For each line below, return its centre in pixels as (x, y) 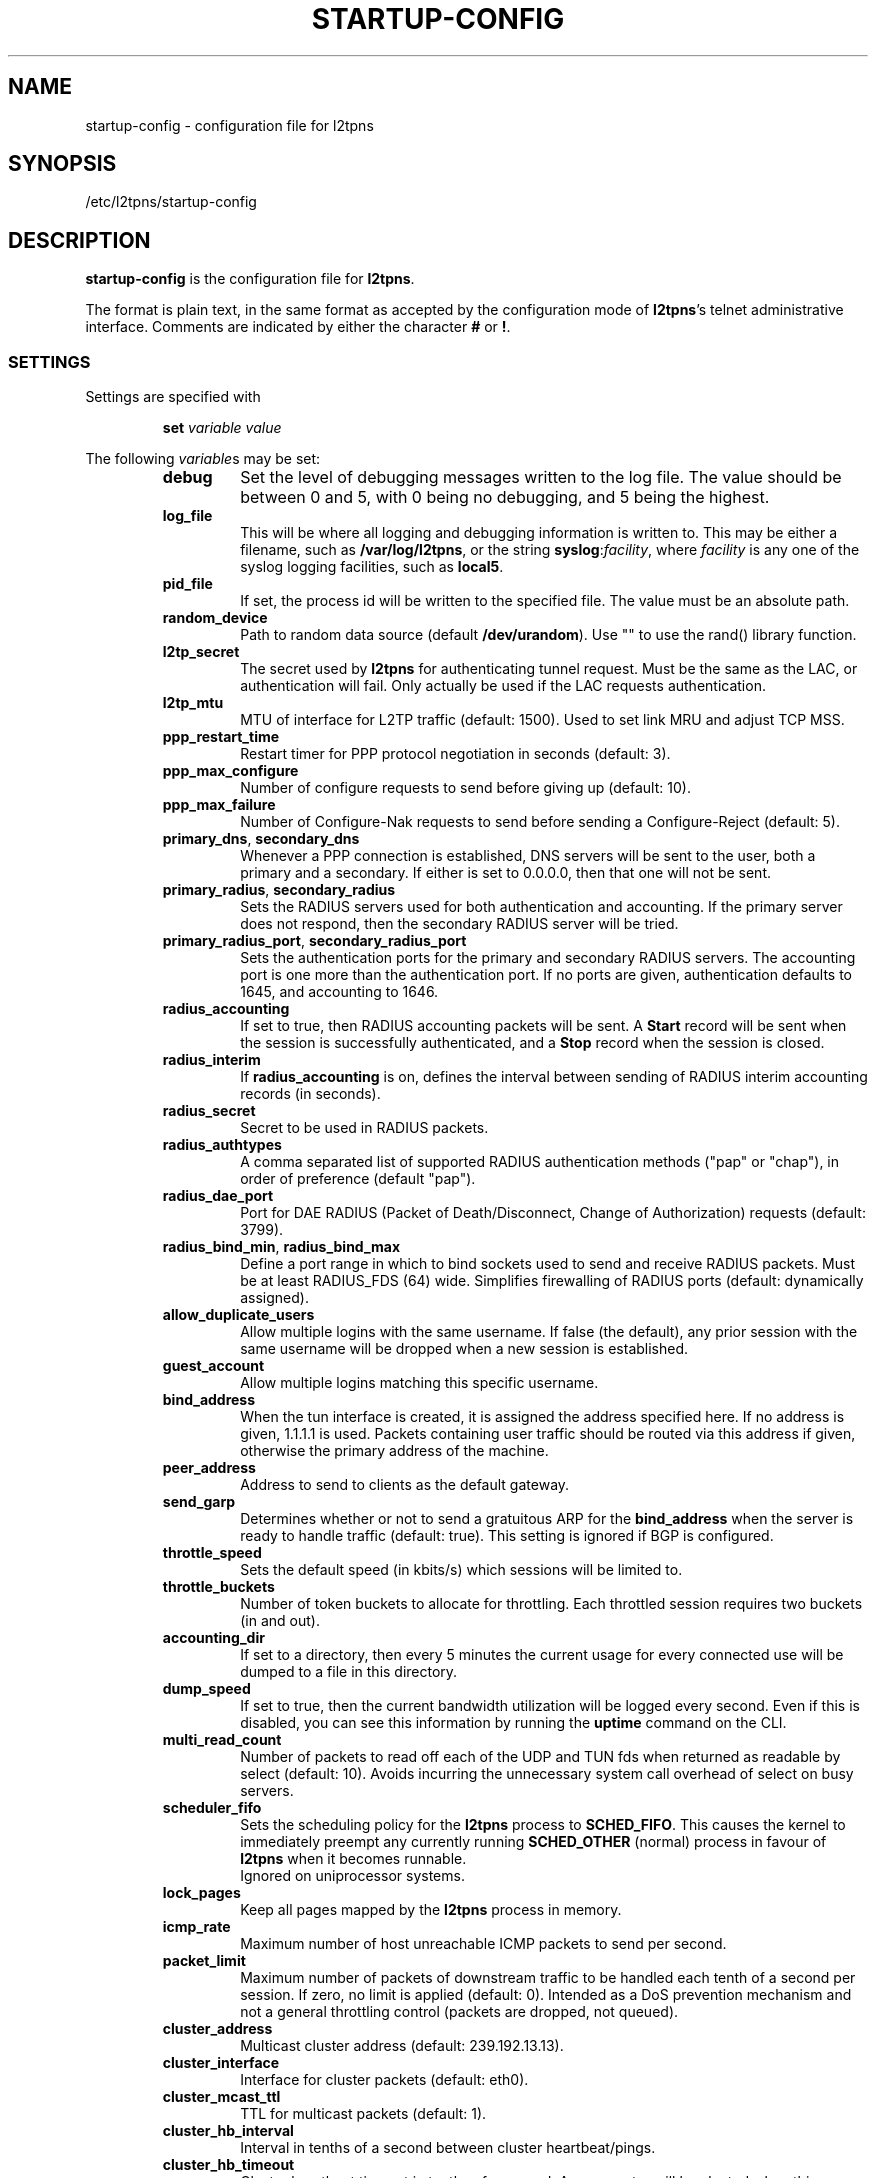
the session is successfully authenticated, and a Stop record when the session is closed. (532, 1043)
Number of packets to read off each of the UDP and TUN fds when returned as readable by (540, 1757)
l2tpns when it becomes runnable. (353, 1859)
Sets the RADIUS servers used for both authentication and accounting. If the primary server (541, 907)
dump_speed (206, 1689)
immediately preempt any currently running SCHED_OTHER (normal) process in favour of (533, 1842)
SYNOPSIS (62, 164)
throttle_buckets (218, 1587)
